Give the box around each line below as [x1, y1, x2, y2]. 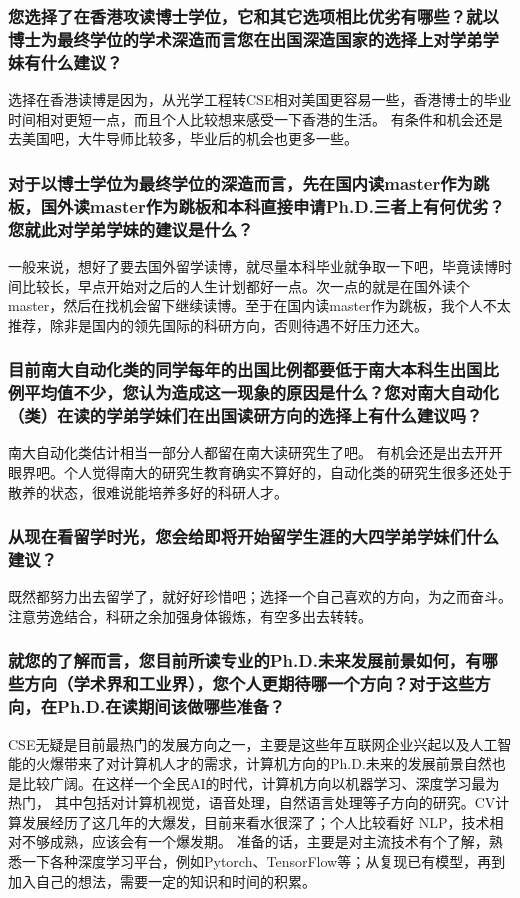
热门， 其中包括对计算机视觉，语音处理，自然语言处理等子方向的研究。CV [8, 792, 496, 813]
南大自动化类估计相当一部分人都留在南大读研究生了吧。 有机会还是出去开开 [8, 442, 503, 463]
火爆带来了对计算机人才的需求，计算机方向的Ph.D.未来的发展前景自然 [35, 753, 492, 774]
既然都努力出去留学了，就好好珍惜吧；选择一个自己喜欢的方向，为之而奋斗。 [8, 586, 512, 607]
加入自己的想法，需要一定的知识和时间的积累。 [8, 870, 316, 891]
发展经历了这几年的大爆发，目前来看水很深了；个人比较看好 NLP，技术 [21, 811, 490, 832]
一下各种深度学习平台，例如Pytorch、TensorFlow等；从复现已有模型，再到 [21, 851, 506, 872]
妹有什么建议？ [8, 49, 123, 74]
